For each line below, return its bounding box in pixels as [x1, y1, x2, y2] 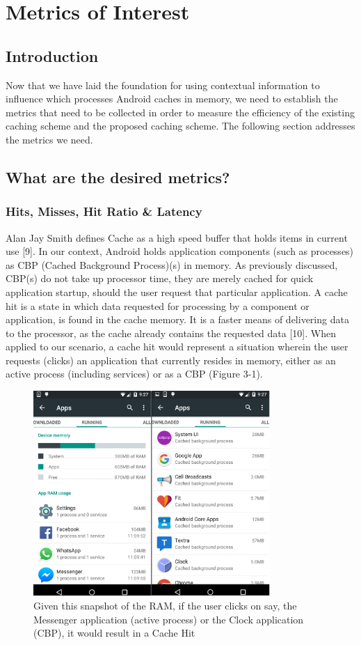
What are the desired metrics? [6, 166, 230, 187]
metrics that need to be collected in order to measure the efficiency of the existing [6, 104, 355, 119]
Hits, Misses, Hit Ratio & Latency [6, 203, 202, 220]
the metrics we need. [6, 132, 93, 146]
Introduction [6, 45, 99, 66]
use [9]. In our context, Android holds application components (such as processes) [6, 244, 354, 258]
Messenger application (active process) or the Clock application [33, 612, 304, 626]
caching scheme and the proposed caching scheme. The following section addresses [6, 118, 355, 133]
